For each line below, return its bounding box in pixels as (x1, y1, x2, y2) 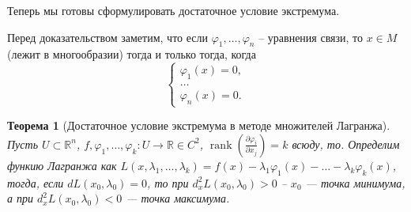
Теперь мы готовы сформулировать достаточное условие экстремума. (7, 2, 340, 18)
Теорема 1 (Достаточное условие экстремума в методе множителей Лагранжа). (7, 117, 390, 134)
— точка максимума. (126, 190, 230, 206)
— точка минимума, (305, 174, 405, 191)
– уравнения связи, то (258, 28, 364, 45)
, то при (147, 174, 189, 191)
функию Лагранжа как (7, 157, 117, 173)
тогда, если (7, 174, 64, 191)
